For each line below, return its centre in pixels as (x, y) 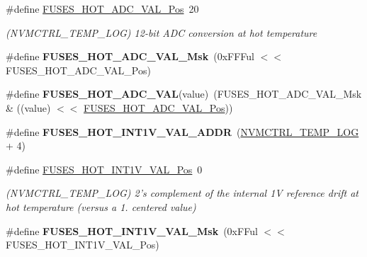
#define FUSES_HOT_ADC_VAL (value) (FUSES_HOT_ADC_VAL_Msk (184, 94)
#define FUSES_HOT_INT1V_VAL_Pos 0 (104, 169)
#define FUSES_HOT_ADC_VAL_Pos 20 (102, 8)
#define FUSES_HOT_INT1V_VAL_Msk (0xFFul (132, 230)
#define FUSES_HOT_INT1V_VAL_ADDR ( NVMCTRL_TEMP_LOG (182, 131)
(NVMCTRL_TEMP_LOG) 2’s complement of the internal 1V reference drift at (182, 193)
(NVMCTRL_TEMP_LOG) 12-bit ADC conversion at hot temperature (162, 32)
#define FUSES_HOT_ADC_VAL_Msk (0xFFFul (130, 56)
